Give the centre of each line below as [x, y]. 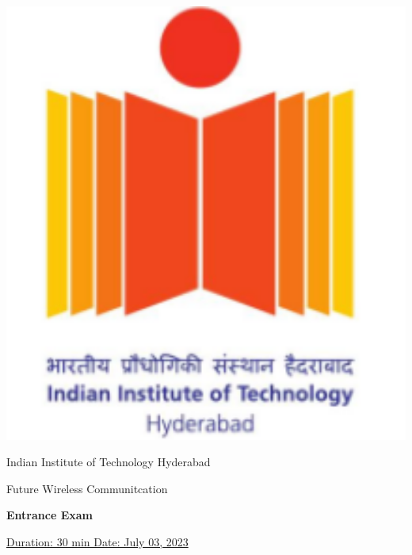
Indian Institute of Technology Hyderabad [109, 462]
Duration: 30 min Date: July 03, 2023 [97, 541]
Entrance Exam [50, 515]
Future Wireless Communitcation [87, 488]
